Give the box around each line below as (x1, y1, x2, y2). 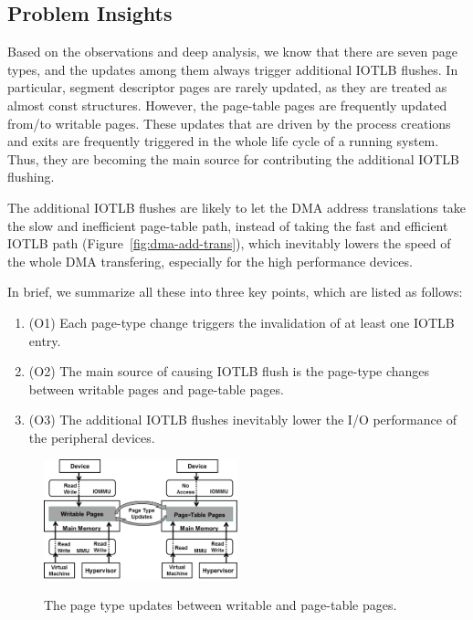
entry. (28, 331, 61, 350)
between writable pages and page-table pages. (28, 379, 284, 398)
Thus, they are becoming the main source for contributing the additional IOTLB (7, 149, 459, 168)
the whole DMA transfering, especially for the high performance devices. (7, 251, 413, 270)
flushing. (7, 167, 55, 186)
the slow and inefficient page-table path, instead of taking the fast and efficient (7, 215, 448, 235)
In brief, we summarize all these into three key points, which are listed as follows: (7, 282, 463, 301)
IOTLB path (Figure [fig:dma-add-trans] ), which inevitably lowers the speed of (7, 234, 451, 253)
